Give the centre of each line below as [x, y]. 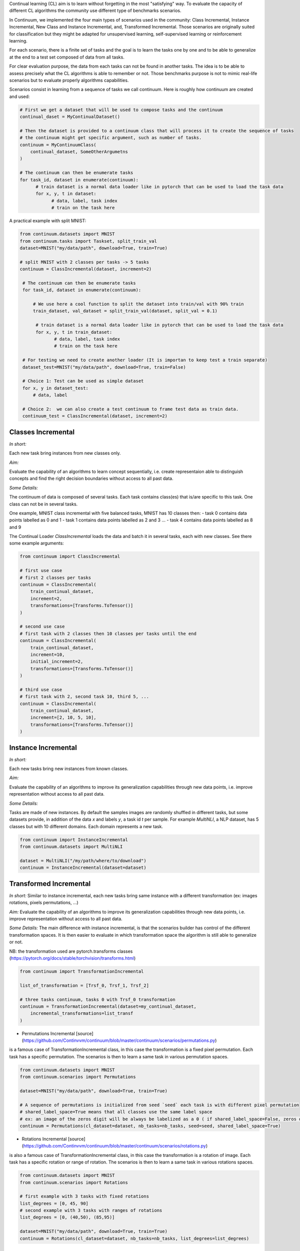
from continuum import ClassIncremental [70, 556]
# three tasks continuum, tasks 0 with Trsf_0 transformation [97, 999]
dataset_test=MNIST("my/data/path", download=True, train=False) [104, 367]
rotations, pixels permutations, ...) [44, 903]
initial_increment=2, [57, 662]
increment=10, [47, 655]
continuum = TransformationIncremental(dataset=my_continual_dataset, [108, 1006]
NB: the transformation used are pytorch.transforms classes [71, 951]
